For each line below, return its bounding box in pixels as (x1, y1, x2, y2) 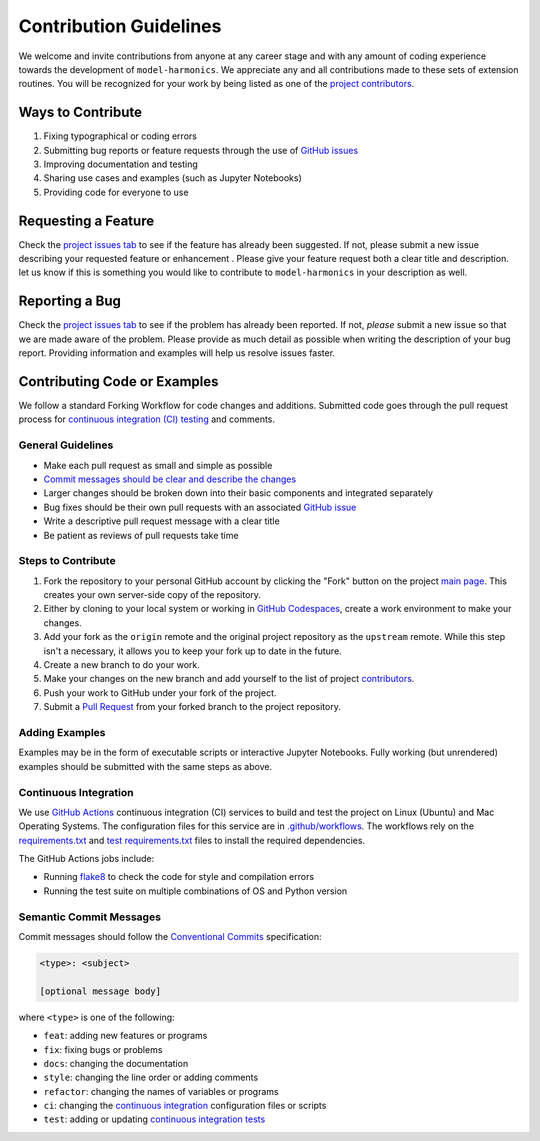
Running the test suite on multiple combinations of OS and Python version (43, 885, 348, 897)
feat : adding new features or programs (43, 1030, 208, 1042)
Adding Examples (18, 725, 106, 739)
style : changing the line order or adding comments (43, 1071, 259, 1084)
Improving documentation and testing (43, 158, 199, 170)
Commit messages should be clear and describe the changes (43, 473, 297, 485)
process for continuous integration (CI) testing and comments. (18, 413, 275, 425)
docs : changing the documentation (43, 1057, 189, 1069)
